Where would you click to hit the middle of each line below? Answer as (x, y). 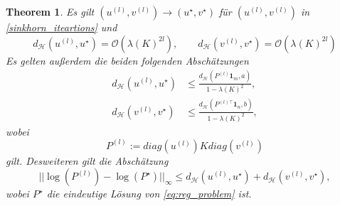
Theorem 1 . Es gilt (50, 11)
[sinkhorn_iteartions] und (62, 27)
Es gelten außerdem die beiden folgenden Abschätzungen (127, 60)
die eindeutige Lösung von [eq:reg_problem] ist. (149, 194)
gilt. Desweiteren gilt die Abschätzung (87, 160)
